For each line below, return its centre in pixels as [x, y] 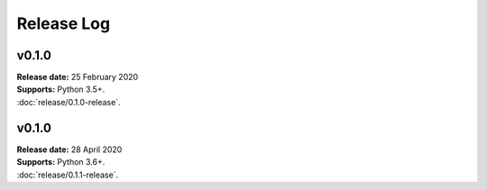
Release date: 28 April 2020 [69, 149]
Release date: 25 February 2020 [78, 77]
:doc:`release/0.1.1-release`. [68, 175]
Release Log [64, 23]
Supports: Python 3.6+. [61, 162]
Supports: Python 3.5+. [61, 89]
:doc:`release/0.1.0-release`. [69, 102]
